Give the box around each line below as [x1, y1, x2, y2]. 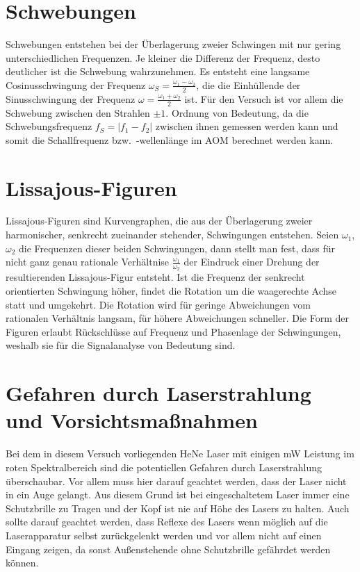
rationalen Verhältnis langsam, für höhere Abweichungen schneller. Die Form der [6, 311, 350, 325]
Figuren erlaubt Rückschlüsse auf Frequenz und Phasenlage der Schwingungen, [6, 324, 341, 338]
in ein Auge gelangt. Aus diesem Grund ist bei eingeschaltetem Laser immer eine [6, 487, 350, 502]
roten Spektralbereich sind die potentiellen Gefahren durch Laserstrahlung [6, 459, 322, 474]
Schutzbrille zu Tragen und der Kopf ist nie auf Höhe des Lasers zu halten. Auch [6, 500, 350, 515]
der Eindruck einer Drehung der [183, 254, 320, 269]
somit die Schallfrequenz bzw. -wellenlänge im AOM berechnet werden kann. [6, 132, 334, 147]
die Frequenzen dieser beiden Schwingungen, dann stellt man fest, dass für [19, 240, 336, 255]
